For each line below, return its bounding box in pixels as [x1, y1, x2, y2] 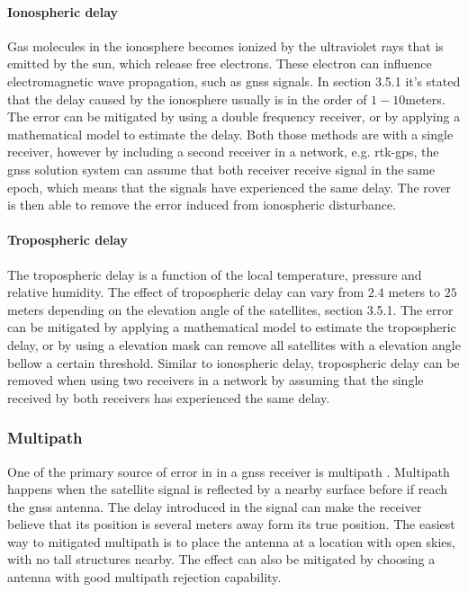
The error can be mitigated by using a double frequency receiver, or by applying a [7, 107, 461, 126]
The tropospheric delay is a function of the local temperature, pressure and [7, 265, 422, 283]
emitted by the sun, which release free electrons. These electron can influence [7, 54, 432, 73]
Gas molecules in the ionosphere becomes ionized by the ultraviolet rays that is [7, 36, 444, 55]
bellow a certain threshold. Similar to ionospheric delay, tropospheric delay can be [7, 353, 460, 372]
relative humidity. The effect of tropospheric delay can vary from [7, 283, 364, 301]
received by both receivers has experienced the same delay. [7, 388, 330, 407]
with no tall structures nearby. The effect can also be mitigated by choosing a [7, 550, 436, 569]
